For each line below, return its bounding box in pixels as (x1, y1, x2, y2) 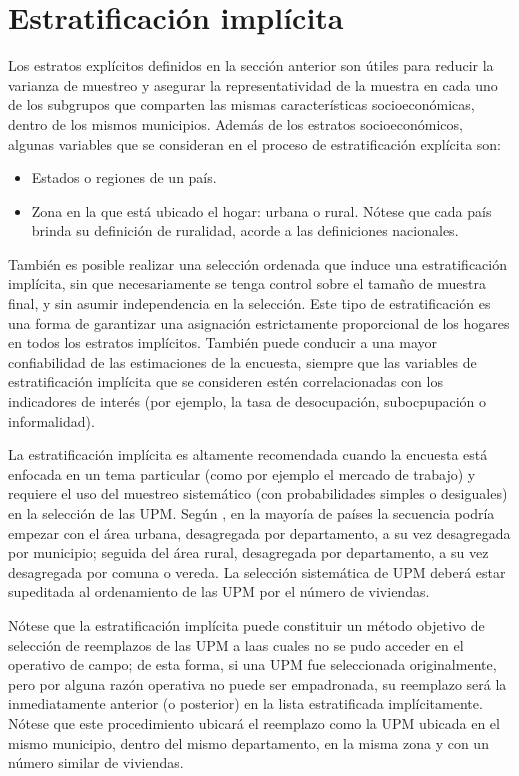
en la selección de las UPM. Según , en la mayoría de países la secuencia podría (8, 503, 495, 523)
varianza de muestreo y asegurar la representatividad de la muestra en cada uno (8, 74, 498, 95)
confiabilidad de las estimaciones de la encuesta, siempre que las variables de (8, 351, 477, 372)
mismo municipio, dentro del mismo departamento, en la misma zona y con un (8, 732, 489, 753)
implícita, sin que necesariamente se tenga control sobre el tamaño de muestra (8, 273, 487, 294)
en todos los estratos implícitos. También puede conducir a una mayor (8, 332, 438, 353)
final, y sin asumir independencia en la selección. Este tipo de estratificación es (8, 293, 491, 314)
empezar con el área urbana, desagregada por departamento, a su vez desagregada (8, 522, 511, 543)
